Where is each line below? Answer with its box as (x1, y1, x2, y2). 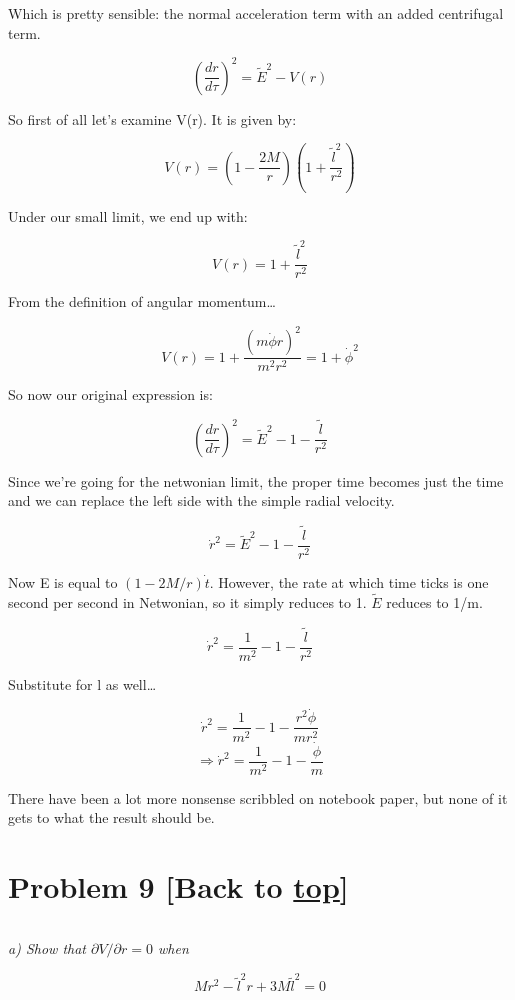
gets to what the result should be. (8, 807, 215, 828)
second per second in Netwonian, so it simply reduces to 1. (8, 591, 367, 612)
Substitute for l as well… (8, 673, 157, 694)
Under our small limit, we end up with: (8, 205, 248, 226)
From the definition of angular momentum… (8, 291, 276, 312)
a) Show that (8, 938, 86, 959)
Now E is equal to (8, 571, 118, 592)
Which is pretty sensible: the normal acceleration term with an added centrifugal (8, 3, 504, 23)
